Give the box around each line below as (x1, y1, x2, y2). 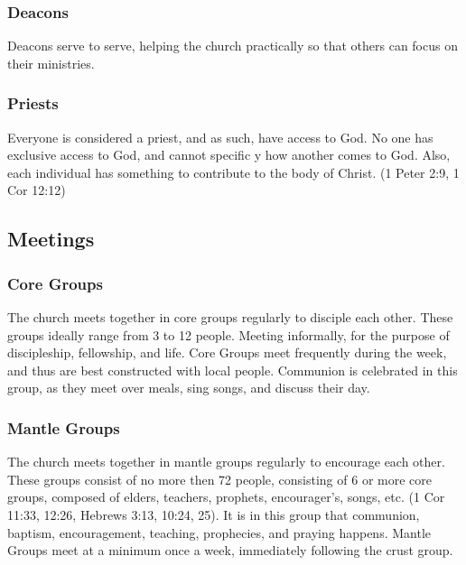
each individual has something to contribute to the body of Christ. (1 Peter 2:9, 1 (7, 162, 460, 181)
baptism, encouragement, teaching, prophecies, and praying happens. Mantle (7, 523, 431, 542)
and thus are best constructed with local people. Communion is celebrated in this (7, 360, 458, 379)
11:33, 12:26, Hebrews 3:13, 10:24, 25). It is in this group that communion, (7, 505, 420, 523)
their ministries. (7, 53, 95, 72)
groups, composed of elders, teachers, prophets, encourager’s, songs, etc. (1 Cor (7, 487, 445, 506)
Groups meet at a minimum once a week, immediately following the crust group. (7, 541, 453, 560)
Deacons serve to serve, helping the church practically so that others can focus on (7, 36, 458, 55)
